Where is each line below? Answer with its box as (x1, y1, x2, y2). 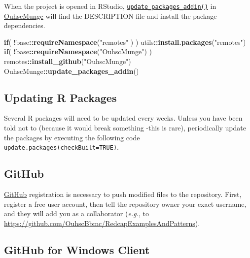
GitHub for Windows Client (4, 242, 150, 257)
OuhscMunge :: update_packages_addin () (4, 65, 139, 76)
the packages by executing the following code (4, 132, 140, 142)
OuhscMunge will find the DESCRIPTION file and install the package (4, 10, 217, 21)
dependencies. (4, 20, 45, 31)
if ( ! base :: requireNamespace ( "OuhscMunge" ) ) (4, 46, 152, 57)
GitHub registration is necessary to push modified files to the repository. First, (4, 189, 242, 199)
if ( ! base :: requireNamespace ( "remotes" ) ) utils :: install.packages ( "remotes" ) (4, 36, 246, 47)
